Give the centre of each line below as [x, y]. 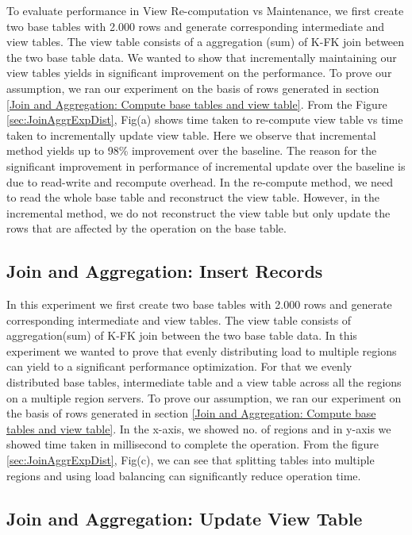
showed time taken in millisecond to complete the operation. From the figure [193, 444]
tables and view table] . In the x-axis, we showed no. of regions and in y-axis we [199, 428]
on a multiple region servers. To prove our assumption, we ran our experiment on [204, 397]
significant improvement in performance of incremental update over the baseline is [206, 166]
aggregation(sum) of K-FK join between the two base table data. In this [182, 335]
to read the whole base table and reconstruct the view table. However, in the [193, 197]
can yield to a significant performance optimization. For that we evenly [179, 366]
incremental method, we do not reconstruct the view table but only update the [198, 212]
